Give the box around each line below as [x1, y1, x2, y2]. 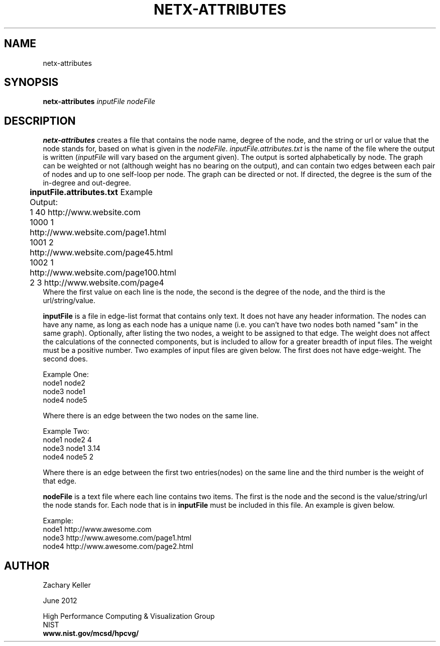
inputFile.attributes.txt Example [30, 187, 153, 198]
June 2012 [43, 596, 77, 605]
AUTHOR [4, 559, 50, 572]
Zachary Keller [43, 581, 91, 590]
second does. [43, 354, 88, 363]
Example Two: [43, 427, 89, 436]
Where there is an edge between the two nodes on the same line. [43, 411, 259, 420]
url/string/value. [43, 296, 95, 305]
